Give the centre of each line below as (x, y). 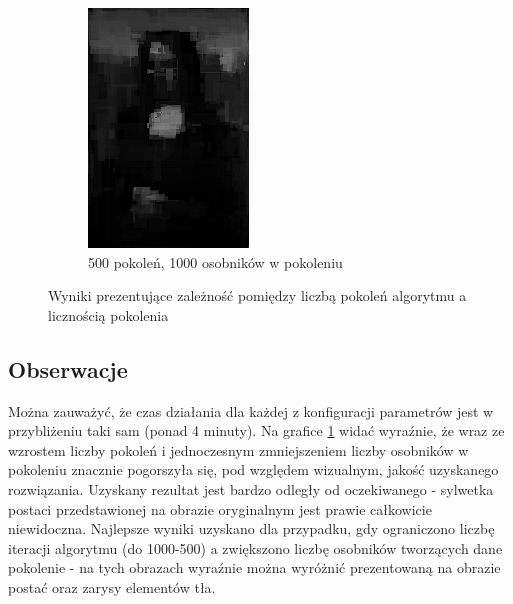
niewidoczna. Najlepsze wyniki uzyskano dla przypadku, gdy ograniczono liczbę (251, 528)
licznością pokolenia (108, 314)
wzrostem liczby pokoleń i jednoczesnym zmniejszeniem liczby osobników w (238, 449)
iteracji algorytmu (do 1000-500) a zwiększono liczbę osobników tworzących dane (255, 547)
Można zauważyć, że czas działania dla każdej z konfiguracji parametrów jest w (251, 410)
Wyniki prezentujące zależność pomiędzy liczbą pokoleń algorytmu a (257, 295)
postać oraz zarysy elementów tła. (112, 586)
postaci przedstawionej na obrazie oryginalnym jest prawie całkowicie (220, 508)
